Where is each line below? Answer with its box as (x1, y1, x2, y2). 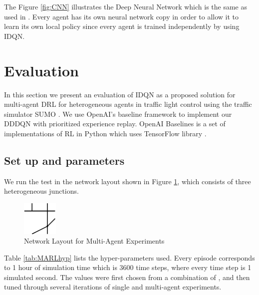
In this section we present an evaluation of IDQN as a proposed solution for (4, 89, 236, 99)
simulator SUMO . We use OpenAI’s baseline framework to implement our (4, 108, 232, 119)
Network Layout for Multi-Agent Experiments (24, 236, 165, 246)
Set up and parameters (4, 152, 125, 168)
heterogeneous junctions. (4, 186, 79, 196)
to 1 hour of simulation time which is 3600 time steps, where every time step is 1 (4, 262, 252, 273)
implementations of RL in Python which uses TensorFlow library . (4, 128, 207, 138)
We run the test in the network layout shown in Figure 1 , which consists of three (4, 176, 251, 186)
